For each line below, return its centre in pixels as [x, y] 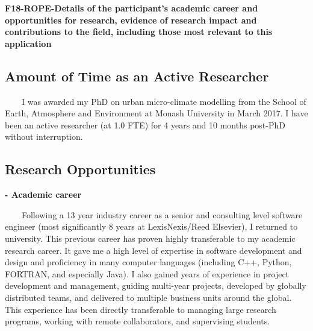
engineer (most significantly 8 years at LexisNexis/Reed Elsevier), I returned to [151, 226]
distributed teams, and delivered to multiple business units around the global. [148, 297]
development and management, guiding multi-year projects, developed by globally [156, 285]
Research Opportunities [80, 169]
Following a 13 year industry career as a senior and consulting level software [162, 214]
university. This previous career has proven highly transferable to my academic [150, 238]
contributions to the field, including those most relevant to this [139, 32]
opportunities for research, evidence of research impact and [131, 20]
